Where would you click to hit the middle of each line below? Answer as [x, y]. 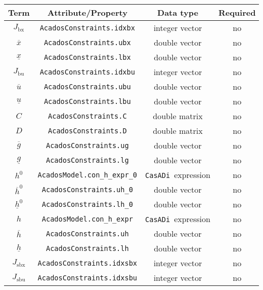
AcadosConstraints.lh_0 [87, 204]
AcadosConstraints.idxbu [87, 72]
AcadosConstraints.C [87, 116]
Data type [178, 12]
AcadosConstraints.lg [87, 160]
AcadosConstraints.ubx [87, 42]
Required [237, 12]
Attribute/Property [87, 12]
